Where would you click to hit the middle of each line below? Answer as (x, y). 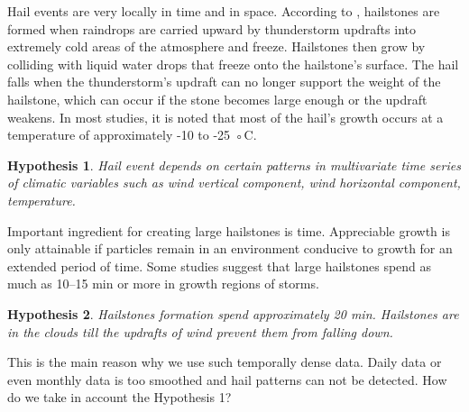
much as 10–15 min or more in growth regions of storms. (163, 284)
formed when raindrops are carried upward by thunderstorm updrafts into (212, 28)
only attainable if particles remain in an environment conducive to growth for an (230, 248)
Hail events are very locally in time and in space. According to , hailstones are (224, 11)
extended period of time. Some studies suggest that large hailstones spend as (220, 266)
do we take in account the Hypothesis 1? (120, 397)
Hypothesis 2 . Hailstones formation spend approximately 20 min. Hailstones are (233, 313)
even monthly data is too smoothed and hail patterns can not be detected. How (227, 379)
